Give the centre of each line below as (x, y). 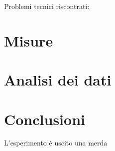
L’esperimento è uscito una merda (56, 143)
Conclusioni (45, 119)
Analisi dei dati (58, 80)
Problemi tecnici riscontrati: (47, 6)
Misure (29, 40)
